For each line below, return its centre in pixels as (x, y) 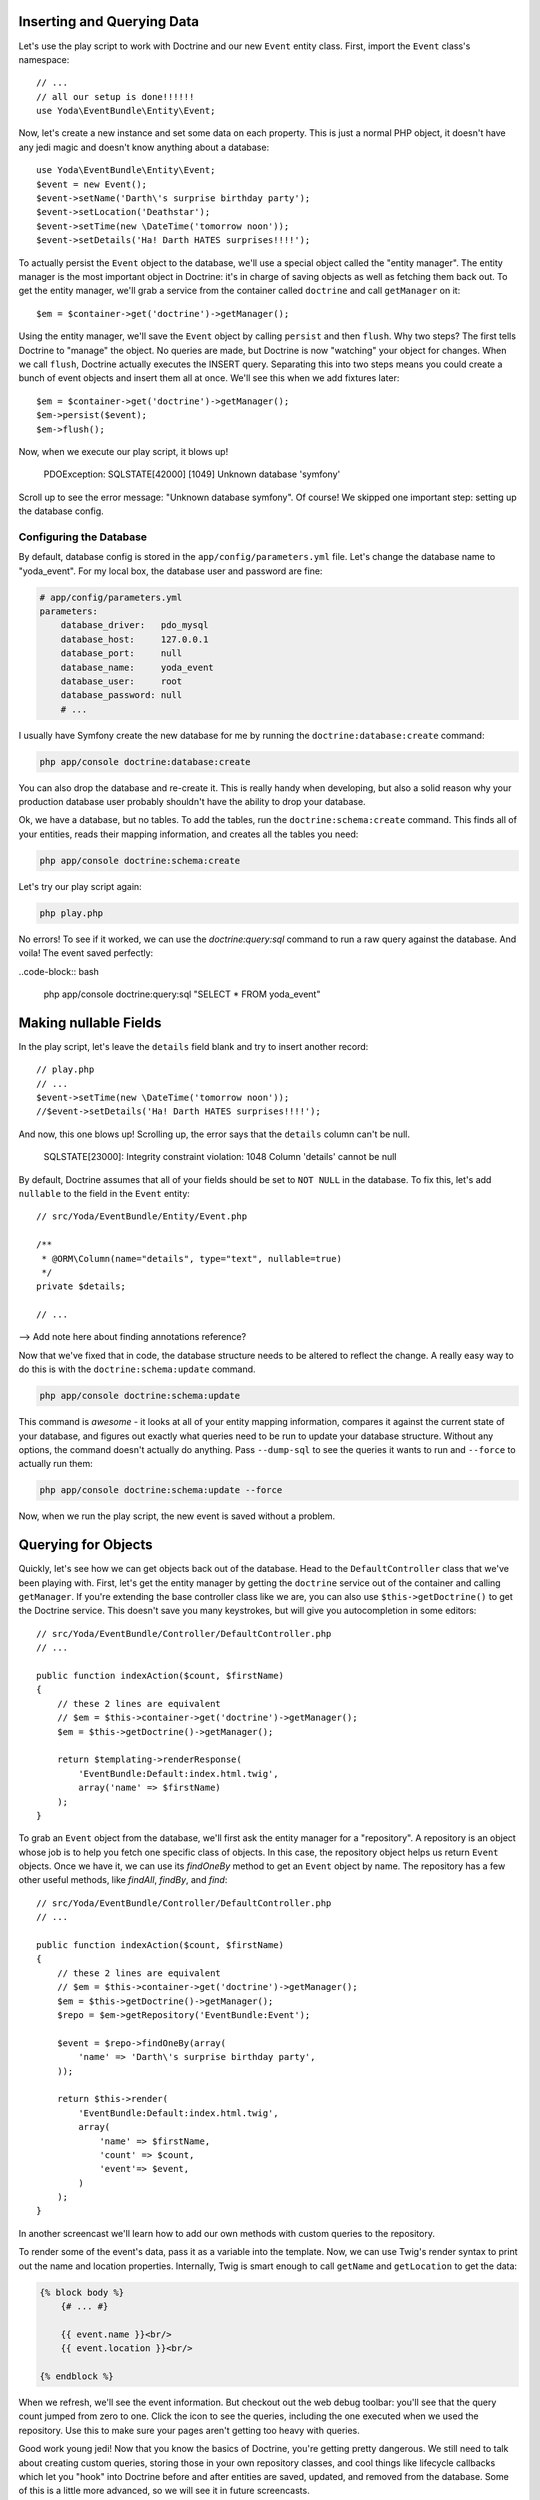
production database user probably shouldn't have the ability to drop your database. (192, 802)
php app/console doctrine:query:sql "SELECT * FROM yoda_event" (182, 994)
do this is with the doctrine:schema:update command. (137, 1369)
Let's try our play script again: (80, 886)
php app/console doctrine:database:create (145, 761)
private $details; (81, 1286)
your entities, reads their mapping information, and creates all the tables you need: (188, 834)
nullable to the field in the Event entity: (104, 1193)
